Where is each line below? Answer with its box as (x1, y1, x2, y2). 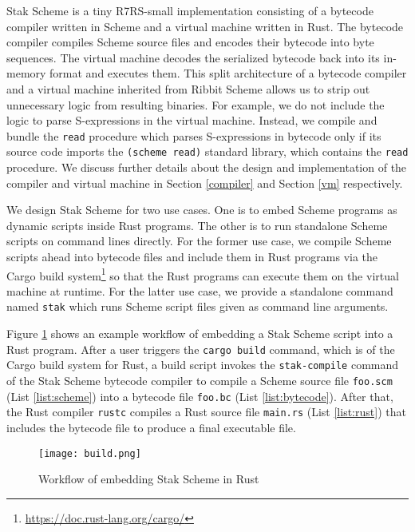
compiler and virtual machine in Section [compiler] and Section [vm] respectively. (6, 174, 403, 191)
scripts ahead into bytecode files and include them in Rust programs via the (6, 248, 378, 265)
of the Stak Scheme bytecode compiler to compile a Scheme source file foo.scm (6, 372, 393, 389)
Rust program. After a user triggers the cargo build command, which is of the (6, 340, 395, 357)
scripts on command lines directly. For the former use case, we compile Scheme (6, 232, 392, 249)
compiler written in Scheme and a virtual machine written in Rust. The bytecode (6, 18, 404, 34)
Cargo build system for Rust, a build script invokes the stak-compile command (6, 356, 399, 373)
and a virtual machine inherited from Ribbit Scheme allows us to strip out (6, 80, 370, 97)
